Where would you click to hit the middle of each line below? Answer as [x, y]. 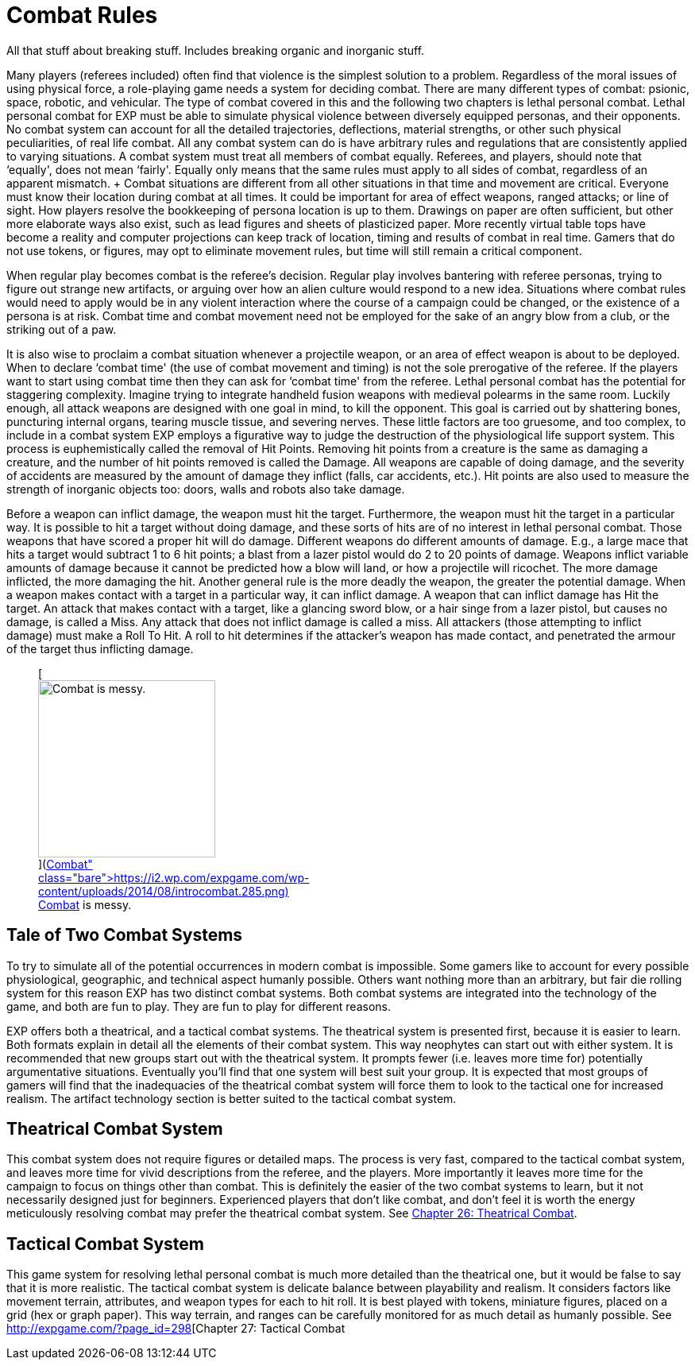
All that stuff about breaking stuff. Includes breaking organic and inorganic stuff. [216, 50]
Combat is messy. [85, 904]
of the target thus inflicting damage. [100, 648]
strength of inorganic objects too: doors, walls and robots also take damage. [206, 489]
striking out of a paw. [62, 329]
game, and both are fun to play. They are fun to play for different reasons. [199, 1006]
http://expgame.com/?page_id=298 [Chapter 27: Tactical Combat [176, 1329]
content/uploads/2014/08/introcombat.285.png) [164, 891]
